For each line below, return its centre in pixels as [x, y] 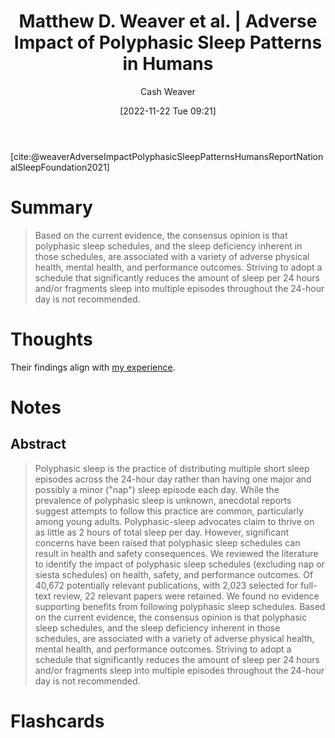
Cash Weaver [168, 91]
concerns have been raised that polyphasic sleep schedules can [167, 542]
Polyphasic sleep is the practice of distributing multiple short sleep [172, 468]
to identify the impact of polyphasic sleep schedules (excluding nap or [179, 564]
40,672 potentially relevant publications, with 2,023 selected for [166, 585]
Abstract [38, 444]
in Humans [168, 64]
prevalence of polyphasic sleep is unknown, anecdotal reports [163, 500]
